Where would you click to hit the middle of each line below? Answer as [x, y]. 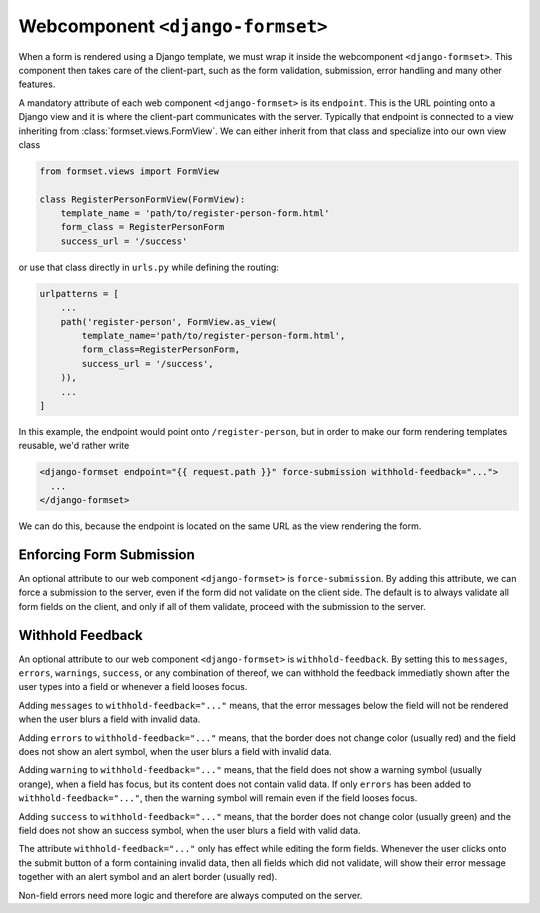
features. [37, 84]
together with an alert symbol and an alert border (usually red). [148, 877]
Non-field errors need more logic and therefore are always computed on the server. [190, 895]
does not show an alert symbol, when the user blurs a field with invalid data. [175, 751]
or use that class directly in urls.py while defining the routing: [149, 267]
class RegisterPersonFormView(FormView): [142, 199]
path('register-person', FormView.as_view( [168, 321]
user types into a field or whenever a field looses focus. [133, 687]
